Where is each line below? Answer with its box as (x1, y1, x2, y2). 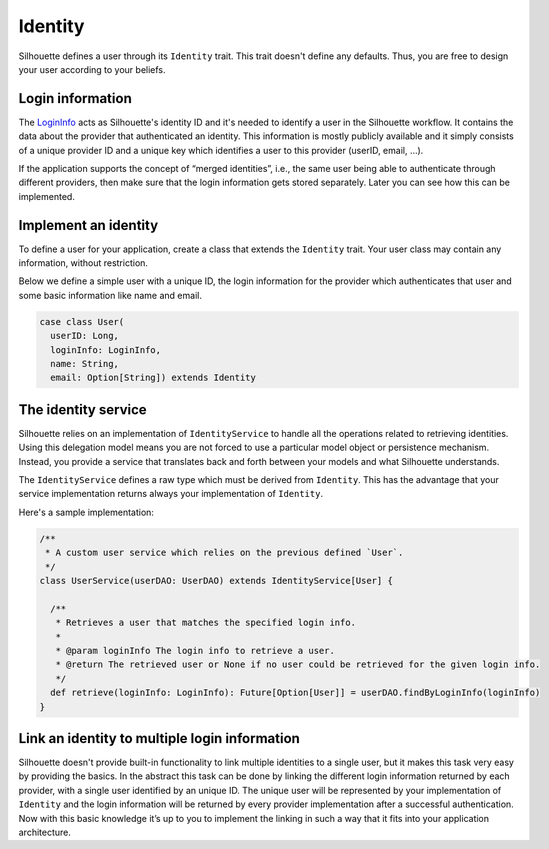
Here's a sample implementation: (18, 506, 155, 518)
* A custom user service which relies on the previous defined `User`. (45, 547, 404, 559)
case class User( (39, 316, 125, 327)
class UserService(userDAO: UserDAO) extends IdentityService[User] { (39, 575, 394, 587)
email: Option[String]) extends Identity (50, 372, 257, 384)
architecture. (18, 826, 72, 838)
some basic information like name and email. (18, 289, 202, 301)
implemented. (18, 190, 75, 202)
